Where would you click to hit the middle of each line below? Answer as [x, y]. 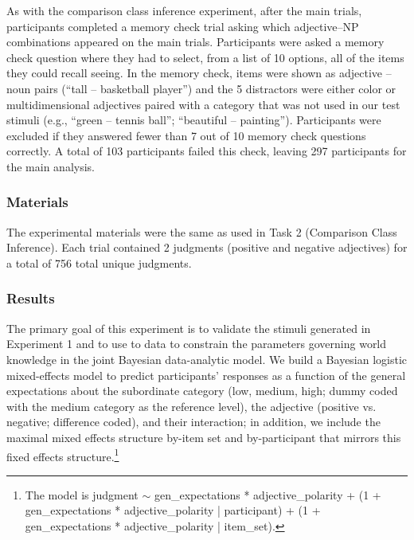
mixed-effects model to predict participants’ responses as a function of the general [206, 375]
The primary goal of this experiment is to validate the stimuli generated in [189, 328]
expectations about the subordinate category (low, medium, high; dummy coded [202, 391]
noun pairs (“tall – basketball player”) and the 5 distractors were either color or [201, 88]
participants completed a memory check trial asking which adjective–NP [183, 26]
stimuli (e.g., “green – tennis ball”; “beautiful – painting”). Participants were [194, 120]
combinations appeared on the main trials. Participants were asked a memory [195, 42]
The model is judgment [82, 494]
